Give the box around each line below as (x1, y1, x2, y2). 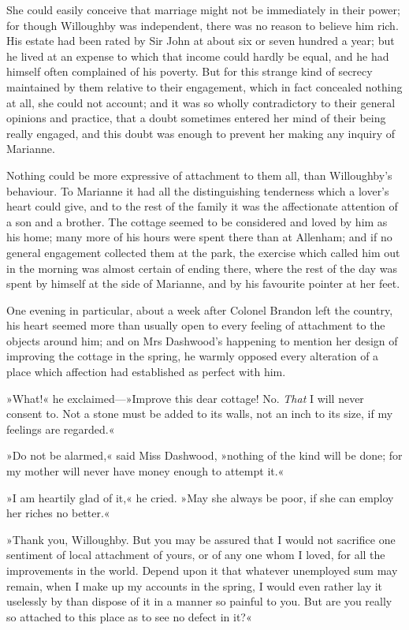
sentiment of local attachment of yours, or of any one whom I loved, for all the (6, 546, 385, 563)
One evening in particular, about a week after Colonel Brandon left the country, (6, 301, 393, 318)
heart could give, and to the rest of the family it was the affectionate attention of (6, 198, 398, 214)
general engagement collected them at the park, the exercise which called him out (6, 244, 400, 260)
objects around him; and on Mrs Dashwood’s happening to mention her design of (6, 332, 398, 349)
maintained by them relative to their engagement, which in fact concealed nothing (6, 78, 403, 95)
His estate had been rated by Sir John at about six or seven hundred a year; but (6, 32, 395, 49)
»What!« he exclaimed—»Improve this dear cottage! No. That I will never (6, 390, 364, 406)
